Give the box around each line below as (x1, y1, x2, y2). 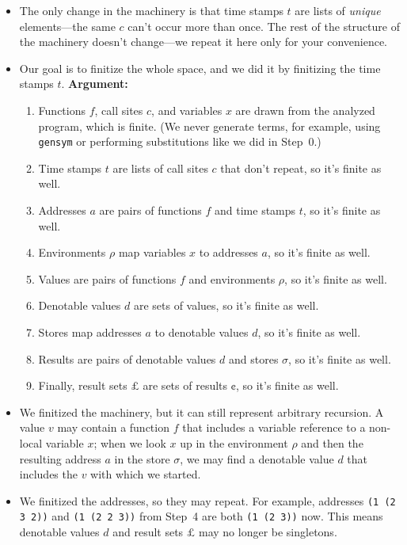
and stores (228, 350, 279, 367)
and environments (188, 270, 276, 287)
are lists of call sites (112, 159, 208, 176)
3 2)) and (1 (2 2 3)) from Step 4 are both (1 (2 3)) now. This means (19, 508, 383, 524)
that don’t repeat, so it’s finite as (220, 159, 382, 176)
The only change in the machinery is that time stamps (19, 2, 283, 18)
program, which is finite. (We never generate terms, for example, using (38, 117, 381, 134)
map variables (118, 244, 186, 261)
